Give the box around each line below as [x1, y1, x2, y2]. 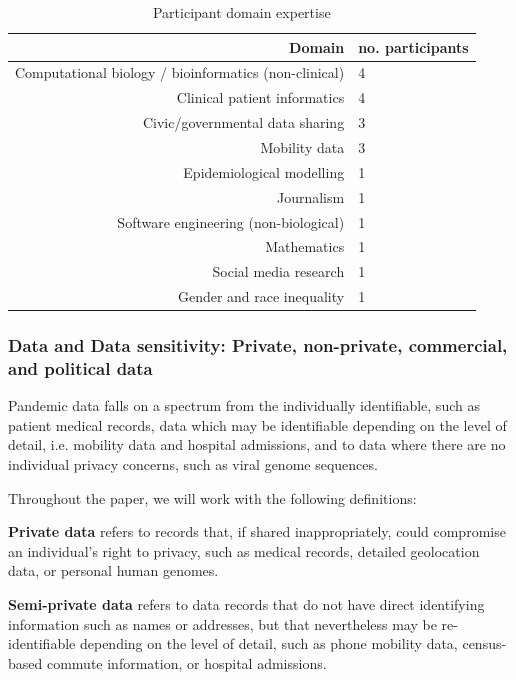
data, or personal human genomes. [8, 560, 219, 581]
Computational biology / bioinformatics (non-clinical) [15, 62, 345, 83]
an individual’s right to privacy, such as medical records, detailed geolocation [8, 540, 480, 561]
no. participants [358, 36, 469, 57]
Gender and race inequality [177, 286, 345, 307]
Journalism [276, 186, 345, 207]
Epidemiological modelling [183, 161, 345, 182]
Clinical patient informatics [176, 87, 345, 108]
